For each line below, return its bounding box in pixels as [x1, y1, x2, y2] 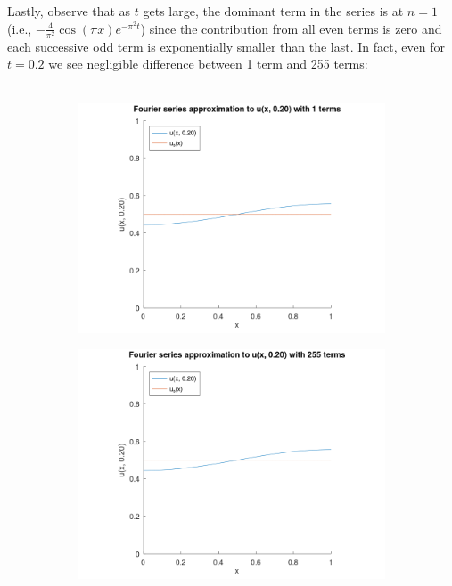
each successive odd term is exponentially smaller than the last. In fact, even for [7, 37, 445, 55]
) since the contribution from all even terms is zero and [140, 19, 442, 37]
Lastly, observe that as [7, 2, 131, 20]
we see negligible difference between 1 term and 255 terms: [48, 54, 368, 73]
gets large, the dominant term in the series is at [143, 2, 404, 20]
